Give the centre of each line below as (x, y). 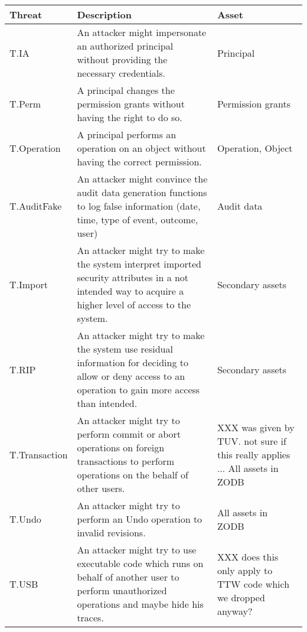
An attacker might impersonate (142, 32)
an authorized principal (125, 46)
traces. (90, 618)
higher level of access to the (134, 304)
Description (104, 14)
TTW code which (253, 584)
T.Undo (25, 519)
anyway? (235, 611)
